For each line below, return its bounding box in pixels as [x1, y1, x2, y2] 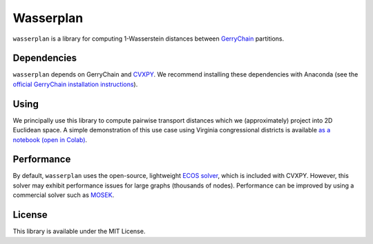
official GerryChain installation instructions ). [12, 80, 138, 88]
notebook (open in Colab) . [12, 135, 88, 144]
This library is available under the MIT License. [12, 227, 146, 236]
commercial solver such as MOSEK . [12, 191, 115, 199]
